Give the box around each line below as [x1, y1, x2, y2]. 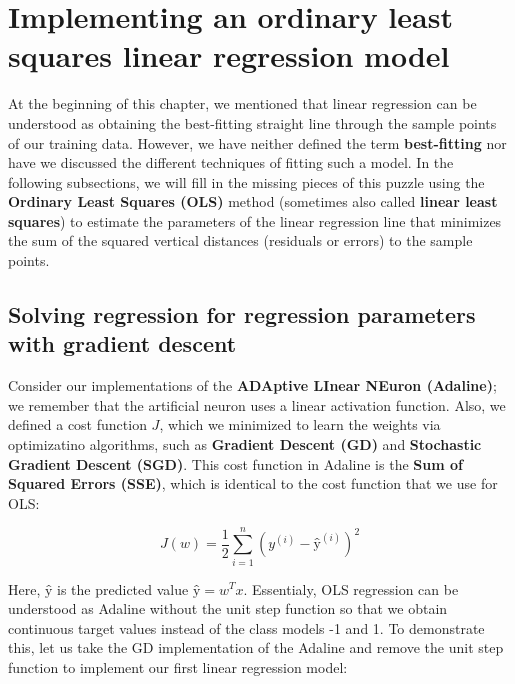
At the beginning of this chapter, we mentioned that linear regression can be [8, 93, 477, 114]
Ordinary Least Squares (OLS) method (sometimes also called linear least [8, 191, 498, 212]
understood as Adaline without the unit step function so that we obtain [8, 598, 448, 619]
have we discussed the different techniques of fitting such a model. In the [8, 152, 454, 173]
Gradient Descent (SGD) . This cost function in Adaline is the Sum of [8, 453, 463, 474]
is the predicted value [57, 578, 189, 599]
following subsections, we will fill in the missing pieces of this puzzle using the [8, 171, 485, 192]
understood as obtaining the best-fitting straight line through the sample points [8, 112, 497, 133]
